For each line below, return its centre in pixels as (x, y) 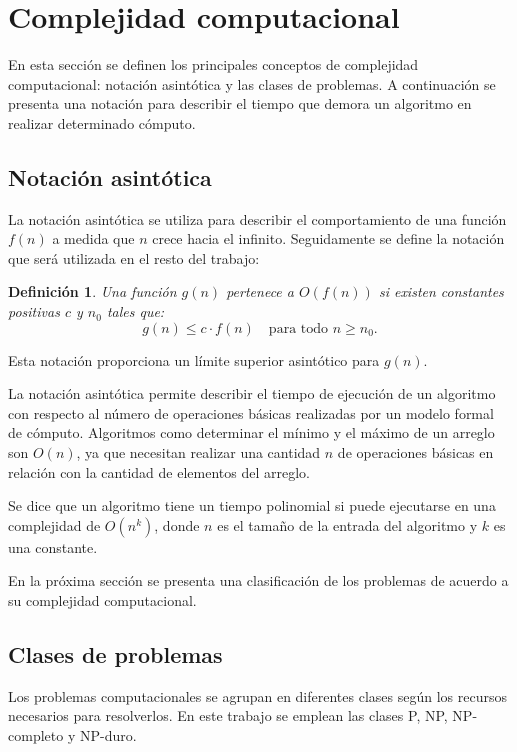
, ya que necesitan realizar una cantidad (198, 452)
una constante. (53, 546)
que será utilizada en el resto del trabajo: (134, 257)
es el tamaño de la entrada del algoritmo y (347, 524)
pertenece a (260, 291)
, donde (177, 524)
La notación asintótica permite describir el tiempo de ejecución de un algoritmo (252, 393)
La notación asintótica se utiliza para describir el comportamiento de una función (257, 218)
